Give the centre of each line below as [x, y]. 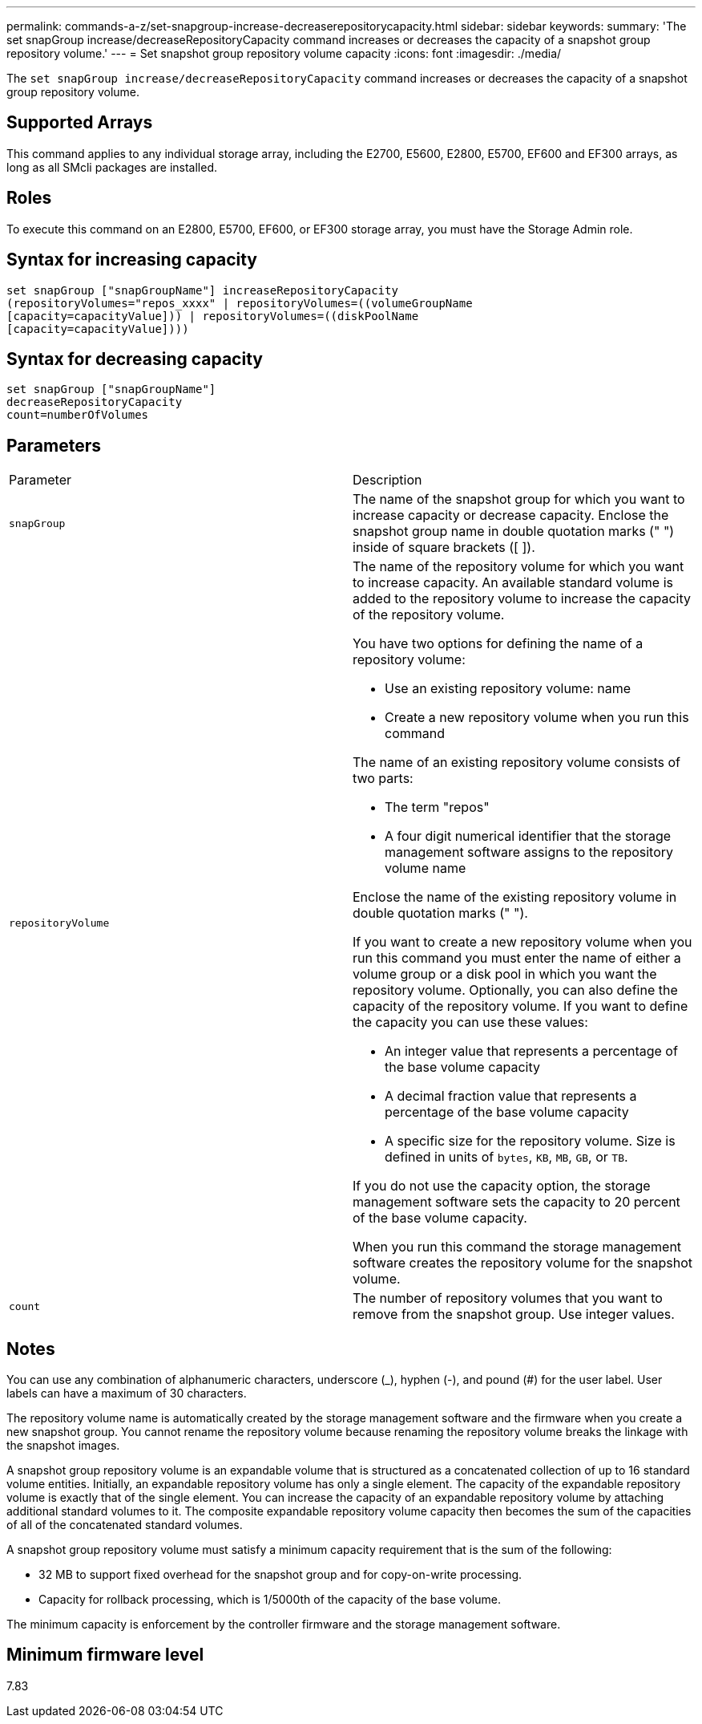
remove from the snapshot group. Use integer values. [514, 1314]
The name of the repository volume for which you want [518, 567]
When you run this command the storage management [517, 1247]
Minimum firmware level [105, 1655]
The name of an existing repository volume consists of [516, 763]
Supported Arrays [80, 123]
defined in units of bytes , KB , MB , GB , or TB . [506, 1157]
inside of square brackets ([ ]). [444, 548]
